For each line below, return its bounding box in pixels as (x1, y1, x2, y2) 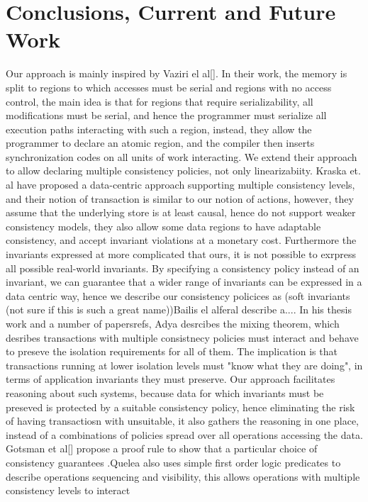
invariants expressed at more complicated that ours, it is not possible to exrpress (6, 247, 357, 262)
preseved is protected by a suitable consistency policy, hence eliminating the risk (6, 399, 355, 414)
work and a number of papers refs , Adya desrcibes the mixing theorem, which (6, 316, 340, 330)
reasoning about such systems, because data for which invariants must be (6, 385, 324, 400)
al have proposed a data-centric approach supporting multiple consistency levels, (6, 177, 355, 192)
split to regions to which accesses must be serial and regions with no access (6, 79, 332, 94)
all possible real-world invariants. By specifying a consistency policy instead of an (6, 260, 359, 275)
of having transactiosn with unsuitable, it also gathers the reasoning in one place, (6, 413, 359, 428)
